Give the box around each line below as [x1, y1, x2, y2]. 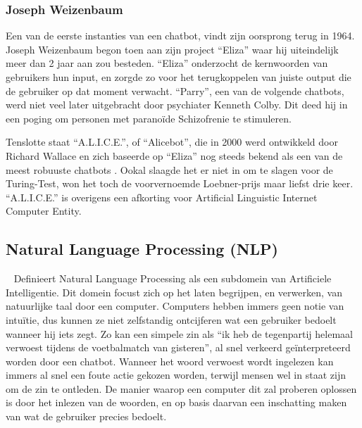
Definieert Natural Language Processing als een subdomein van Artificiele [13, 271, 332, 286]
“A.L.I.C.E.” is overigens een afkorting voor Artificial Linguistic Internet [6, 189, 318, 204]
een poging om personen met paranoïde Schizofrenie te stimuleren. [6, 111, 292, 125]
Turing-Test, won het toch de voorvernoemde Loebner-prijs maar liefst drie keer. [6, 176, 354, 191]
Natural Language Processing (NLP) [6, 238, 279, 260]
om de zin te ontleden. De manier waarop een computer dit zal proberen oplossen [6, 381, 357, 396]
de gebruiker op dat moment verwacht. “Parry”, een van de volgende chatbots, [6, 83, 344, 98]
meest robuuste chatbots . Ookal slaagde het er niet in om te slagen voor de [6, 162, 333, 177]
